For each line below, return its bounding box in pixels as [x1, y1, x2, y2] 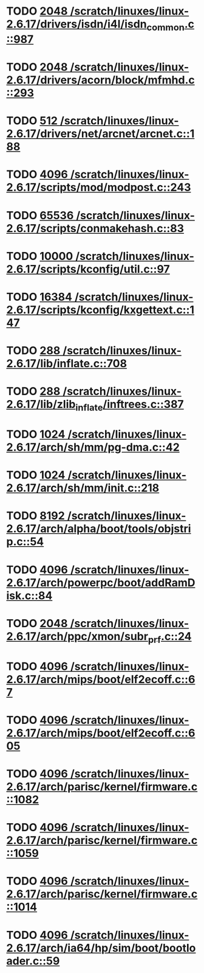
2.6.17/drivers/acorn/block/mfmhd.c [6, 73, 195, 86]
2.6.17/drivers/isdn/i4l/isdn [6, 17, 147, 31]
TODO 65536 [6, 208, 74, 222]
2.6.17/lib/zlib [6, 398, 76, 412]
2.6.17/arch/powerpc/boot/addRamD [6, 575, 195, 589]
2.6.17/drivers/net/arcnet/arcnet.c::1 [6, 127, 195, 141]
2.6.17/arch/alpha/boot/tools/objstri [6, 522, 191, 536]
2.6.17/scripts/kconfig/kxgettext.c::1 [6, 303, 195, 317]
